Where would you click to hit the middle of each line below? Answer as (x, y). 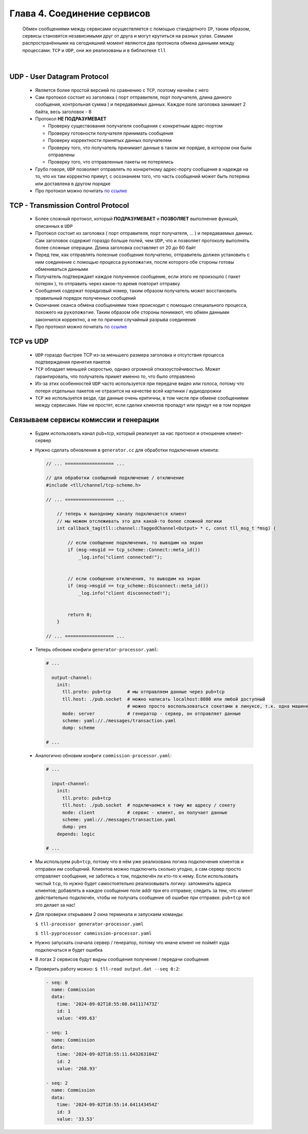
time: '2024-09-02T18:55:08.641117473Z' (108, 1004)
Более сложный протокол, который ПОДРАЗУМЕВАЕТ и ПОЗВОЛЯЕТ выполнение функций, (137, 219)
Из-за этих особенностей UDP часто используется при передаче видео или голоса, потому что (140, 383)
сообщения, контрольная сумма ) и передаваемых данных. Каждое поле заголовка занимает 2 (140, 104)
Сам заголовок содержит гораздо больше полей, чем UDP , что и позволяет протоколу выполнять (142, 240)
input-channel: (71, 783)
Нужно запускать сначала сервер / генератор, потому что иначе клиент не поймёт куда (132, 943)
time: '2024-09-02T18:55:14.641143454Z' (108, 1105)
